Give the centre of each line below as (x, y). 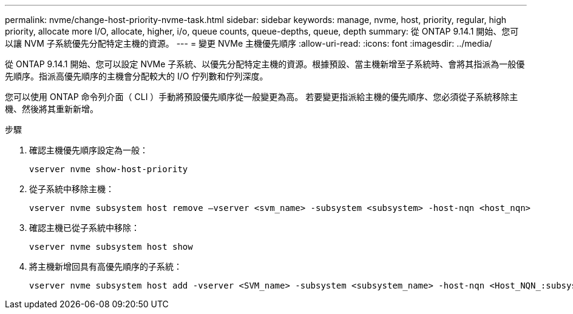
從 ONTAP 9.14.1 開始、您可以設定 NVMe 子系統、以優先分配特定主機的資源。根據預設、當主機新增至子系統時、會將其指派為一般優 (265, 64)
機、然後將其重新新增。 (52, 109)
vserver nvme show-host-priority (109, 169)
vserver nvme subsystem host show (111, 247)
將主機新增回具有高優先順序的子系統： (106, 266)
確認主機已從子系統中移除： (84, 228)
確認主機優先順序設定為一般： (89, 150)
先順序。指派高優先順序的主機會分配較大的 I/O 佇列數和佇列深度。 (137, 76)
